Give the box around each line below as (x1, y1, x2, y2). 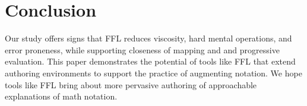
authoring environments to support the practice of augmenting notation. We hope (5, 66, 302, 79)
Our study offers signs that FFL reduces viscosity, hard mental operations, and (5, 32, 292, 44)
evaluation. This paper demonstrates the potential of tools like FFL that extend (5, 55, 296, 68)
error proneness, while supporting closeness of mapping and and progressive (5, 43, 280, 56)
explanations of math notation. (5, 90, 118, 102)
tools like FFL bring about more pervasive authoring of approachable (5, 78, 257, 91)
